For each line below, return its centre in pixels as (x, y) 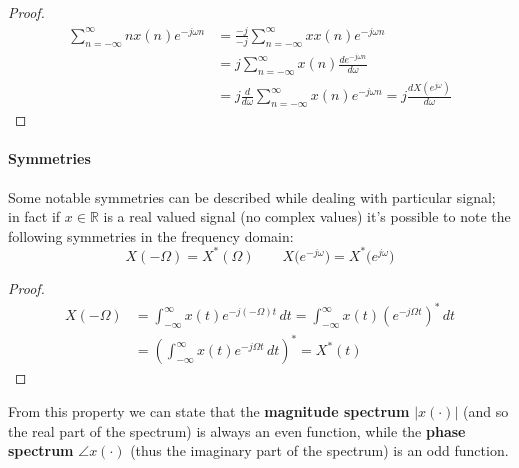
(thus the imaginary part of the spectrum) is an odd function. (319, 450)
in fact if (34, 216)
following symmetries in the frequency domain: (151, 235)
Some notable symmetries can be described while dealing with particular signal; (252, 196)
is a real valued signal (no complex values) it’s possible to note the (307, 216)
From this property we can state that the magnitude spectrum (209, 411)
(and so (485, 411)
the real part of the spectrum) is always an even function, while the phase (237, 430)
